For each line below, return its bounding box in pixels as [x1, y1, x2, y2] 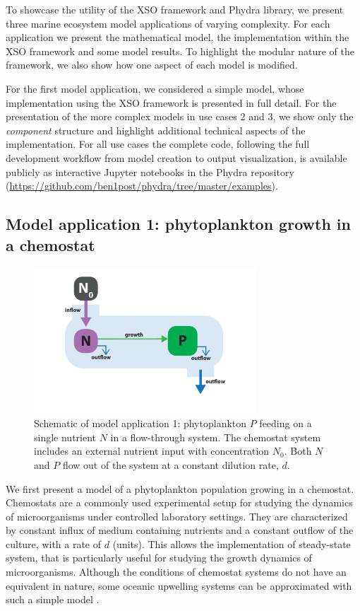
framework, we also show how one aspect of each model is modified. [6, 57, 298, 72]
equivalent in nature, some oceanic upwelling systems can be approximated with [6, 578, 352, 593]
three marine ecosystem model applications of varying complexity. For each [6, 16, 330, 30]
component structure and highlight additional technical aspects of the [6, 122, 306, 137]
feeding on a [259, 416, 312, 431]
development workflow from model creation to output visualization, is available [6, 150, 347, 165]
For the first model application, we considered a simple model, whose [6, 81, 304, 95]
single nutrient [34, 429, 97, 444]
